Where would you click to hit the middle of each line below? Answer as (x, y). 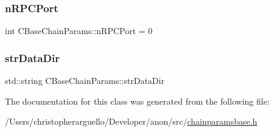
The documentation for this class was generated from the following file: (137, 101)
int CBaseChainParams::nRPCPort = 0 (79, 31)
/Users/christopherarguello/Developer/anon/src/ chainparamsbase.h (131, 121)
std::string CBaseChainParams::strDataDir (85, 81)
